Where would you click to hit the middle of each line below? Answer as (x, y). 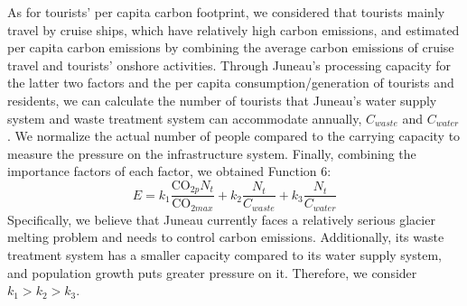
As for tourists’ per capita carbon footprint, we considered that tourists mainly (226, 12)
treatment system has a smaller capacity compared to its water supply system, (224, 255)
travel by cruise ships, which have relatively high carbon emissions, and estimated (233, 29)
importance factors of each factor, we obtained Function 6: (169, 171)
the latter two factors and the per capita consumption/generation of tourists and (231, 83)
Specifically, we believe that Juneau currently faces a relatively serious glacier (221, 219)
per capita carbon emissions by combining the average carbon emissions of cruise (231, 47)
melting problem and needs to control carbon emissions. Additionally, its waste (226, 237)
